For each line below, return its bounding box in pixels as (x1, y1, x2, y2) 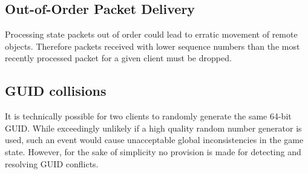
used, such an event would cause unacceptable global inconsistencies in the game (5, 133, 304, 146)
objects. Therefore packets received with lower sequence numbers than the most (5, 39, 300, 52)
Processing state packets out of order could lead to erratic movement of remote (5, 28, 298, 41)
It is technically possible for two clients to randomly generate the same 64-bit (5, 110, 292, 122)
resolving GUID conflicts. (5, 157, 99, 170)
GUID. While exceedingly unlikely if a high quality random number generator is (5, 121, 302, 134)
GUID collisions (5, 81, 106, 100)
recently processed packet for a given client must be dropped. (5, 52, 232, 64)
